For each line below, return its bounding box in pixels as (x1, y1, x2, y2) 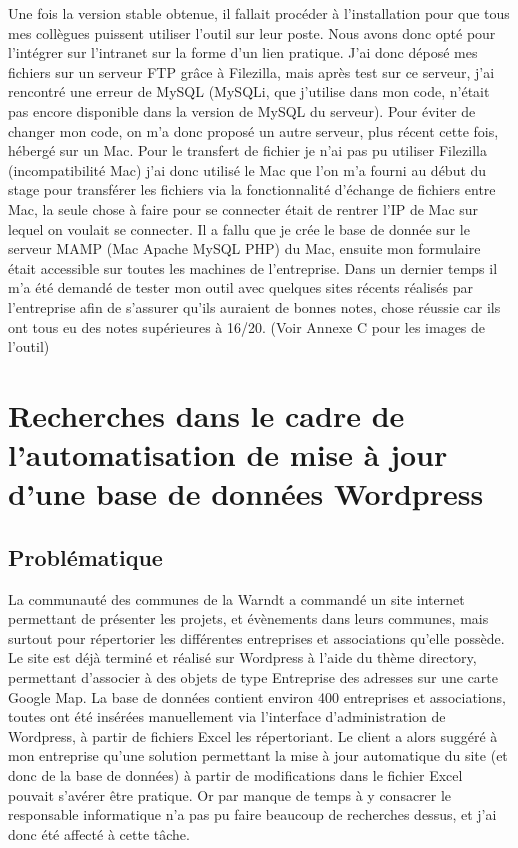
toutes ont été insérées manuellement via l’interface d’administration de (8, 706, 446, 727)
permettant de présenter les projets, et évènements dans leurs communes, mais (8, 608, 489, 629)
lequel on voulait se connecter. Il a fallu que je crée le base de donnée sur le (8, 218, 470, 239)
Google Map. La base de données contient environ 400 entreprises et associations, (8, 686, 506, 707)
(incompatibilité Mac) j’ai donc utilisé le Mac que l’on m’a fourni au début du (8, 159, 487, 180)
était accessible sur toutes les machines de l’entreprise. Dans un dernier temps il (8, 257, 498, 278)
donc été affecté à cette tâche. (8, 823, 190, 844)
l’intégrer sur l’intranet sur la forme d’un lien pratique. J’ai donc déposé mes (8, 42, 478, 63)
